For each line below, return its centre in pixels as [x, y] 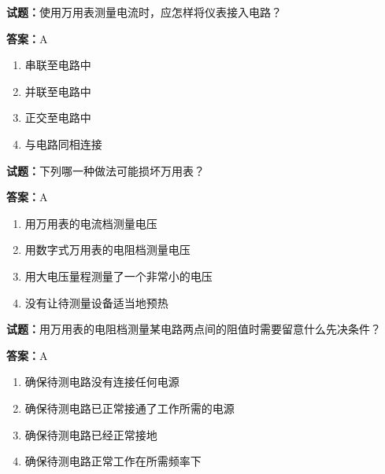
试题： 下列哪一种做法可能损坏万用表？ [106, 170]
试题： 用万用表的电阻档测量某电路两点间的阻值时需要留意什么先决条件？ [194, 329]
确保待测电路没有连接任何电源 [102, 382]
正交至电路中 [58, 118]
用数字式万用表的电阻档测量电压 [107, 250]
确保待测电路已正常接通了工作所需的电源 [130, 408]
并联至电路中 [58, 91]
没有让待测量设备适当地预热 [96, 302]
